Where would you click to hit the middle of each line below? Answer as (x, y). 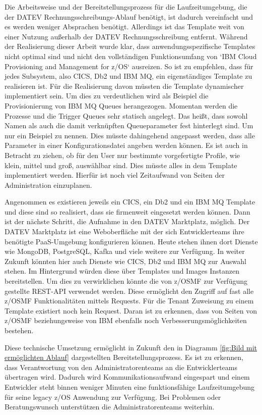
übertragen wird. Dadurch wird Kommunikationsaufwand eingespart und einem (127, 377)
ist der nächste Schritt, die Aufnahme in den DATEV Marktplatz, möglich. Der (127, 221)
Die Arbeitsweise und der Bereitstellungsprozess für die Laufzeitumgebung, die (126, 7)
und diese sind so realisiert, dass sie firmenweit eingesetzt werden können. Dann (127, 211)
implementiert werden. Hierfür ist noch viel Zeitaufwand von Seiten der (115, 175)
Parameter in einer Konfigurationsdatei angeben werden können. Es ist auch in (126, 145)
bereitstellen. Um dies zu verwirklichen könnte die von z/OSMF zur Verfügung (126, 281)
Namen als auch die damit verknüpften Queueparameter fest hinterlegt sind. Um (129, 125)
